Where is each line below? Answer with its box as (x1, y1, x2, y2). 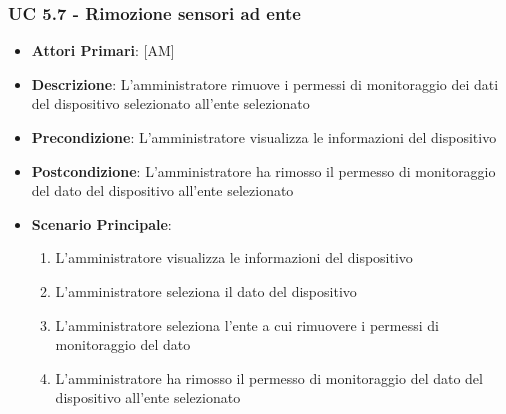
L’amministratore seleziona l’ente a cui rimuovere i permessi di (55, 314, 439, 335)
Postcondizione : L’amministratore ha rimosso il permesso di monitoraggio (31, 160, 496, 181)
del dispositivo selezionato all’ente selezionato (31, 93, 310, 114)
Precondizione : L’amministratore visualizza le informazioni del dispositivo (31, 127, 497, 147)
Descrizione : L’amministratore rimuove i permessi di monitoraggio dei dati (31, 73, 499, 94)
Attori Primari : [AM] (31, 40, 175, 61)
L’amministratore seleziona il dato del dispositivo (55, 280, 357, 301)
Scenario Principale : (31, 213, 172, 234)
